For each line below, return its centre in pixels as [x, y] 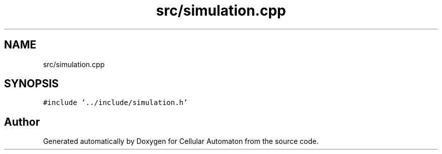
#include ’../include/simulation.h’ [115, 103]
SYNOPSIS [32, 84]
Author [22, 122]
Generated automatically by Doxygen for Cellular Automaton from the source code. [181, 141]
